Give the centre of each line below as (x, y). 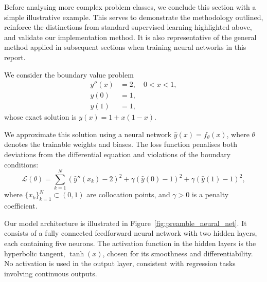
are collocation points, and (128, 194)
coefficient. (21, 206)
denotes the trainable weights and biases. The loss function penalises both (121, 144)
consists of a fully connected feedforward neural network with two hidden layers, (131, 233)
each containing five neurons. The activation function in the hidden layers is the (130, 243)
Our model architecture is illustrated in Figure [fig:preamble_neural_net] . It (126, 223)
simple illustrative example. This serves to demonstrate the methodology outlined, (134, 17)
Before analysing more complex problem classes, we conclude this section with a (130, 7)
